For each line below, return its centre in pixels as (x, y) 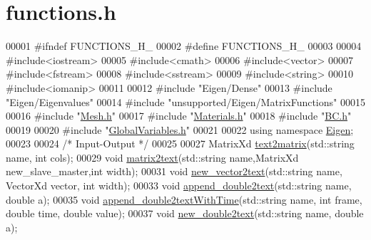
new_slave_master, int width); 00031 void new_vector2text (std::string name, (174, 171)
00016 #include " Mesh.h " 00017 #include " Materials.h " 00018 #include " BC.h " (179, 116)
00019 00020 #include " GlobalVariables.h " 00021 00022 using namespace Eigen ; (180, 129)
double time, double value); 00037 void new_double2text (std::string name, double (185, 213)
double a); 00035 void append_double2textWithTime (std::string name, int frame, (184, 199)
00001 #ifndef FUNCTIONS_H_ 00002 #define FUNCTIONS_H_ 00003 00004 (184, 46)
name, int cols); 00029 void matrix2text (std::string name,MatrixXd (152, 157)
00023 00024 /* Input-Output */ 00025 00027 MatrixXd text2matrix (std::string (180, 144)
